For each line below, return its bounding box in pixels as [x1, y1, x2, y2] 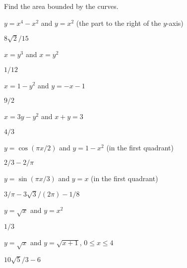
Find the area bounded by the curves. [4, 1, 119, 11]
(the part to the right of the [76, 17, 161, 28]
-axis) [166, 17, 184, 28]
